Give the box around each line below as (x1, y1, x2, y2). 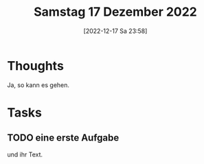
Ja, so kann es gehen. (7, 80, 70, 89)
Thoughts (7, 58, 64, 73)
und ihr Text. (7, 150, 43, 159)
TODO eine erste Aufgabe (7, 132, 120, 144)
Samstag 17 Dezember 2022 (34, 4, 197, 20)
